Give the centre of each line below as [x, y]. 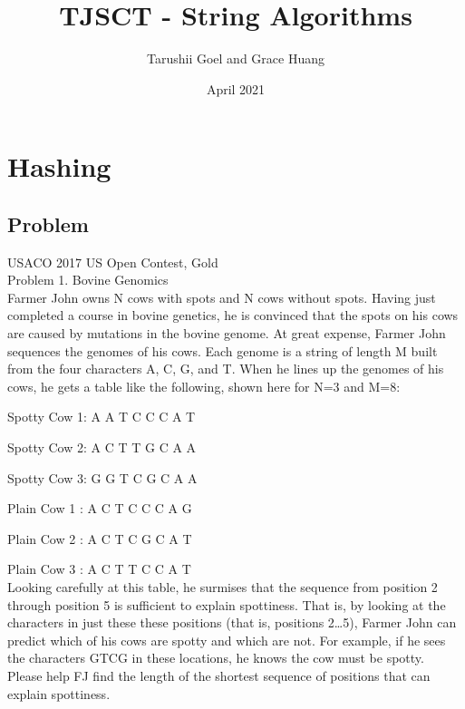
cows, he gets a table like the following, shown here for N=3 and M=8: [204, 386]
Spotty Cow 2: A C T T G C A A [102, 447]
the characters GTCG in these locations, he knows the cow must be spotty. [216, 658]
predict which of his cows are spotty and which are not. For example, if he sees [227, 640]
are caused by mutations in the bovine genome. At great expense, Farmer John [227, 333]
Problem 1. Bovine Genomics [88, 280]
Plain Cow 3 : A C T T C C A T [99, 569]
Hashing [59, 166]
